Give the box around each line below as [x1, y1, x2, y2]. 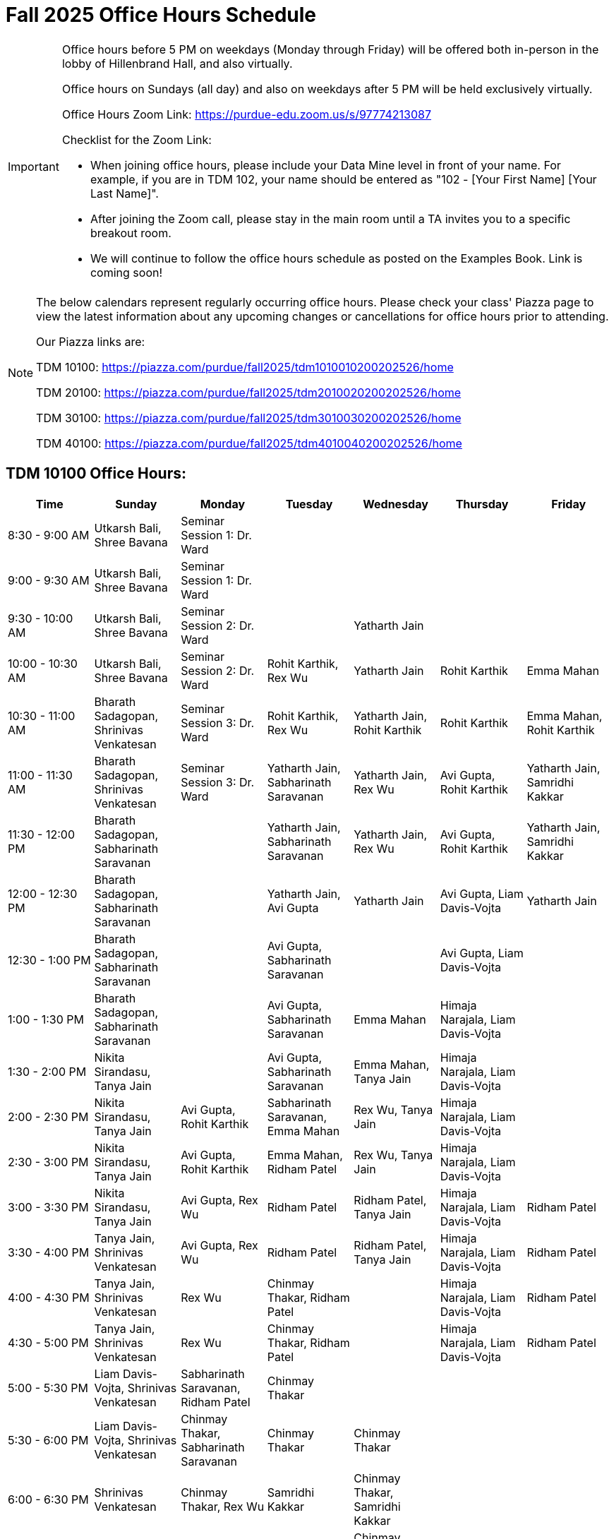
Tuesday [285, 496, 333, 511]
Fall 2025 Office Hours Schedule [6, 3, 317, 27]
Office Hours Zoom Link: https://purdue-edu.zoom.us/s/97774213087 [61, 107, 431, 121]
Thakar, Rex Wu [181, 1499, 265, 1514]
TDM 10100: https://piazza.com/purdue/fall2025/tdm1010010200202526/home [36, 359, 454, 374]
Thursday [455, 496, 509, 511]
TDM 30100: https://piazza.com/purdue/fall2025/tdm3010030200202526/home [36, 410, 462, 425]
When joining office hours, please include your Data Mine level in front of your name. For [90, 157, 561, 172]
